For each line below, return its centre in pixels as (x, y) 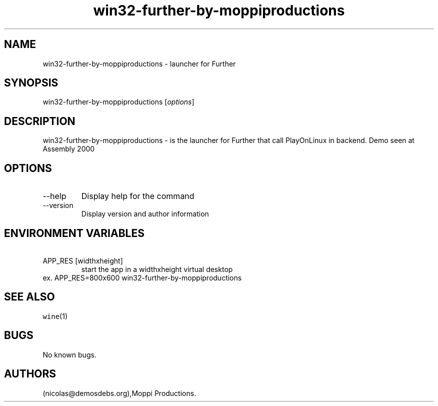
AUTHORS (30, 374)
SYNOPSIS (31, 83)
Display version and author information (145, 214)
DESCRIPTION (40, 121)
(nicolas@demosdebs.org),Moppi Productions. (119, 393)
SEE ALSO (29, 297)
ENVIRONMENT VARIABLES (74, 233)
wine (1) (55, 316)
